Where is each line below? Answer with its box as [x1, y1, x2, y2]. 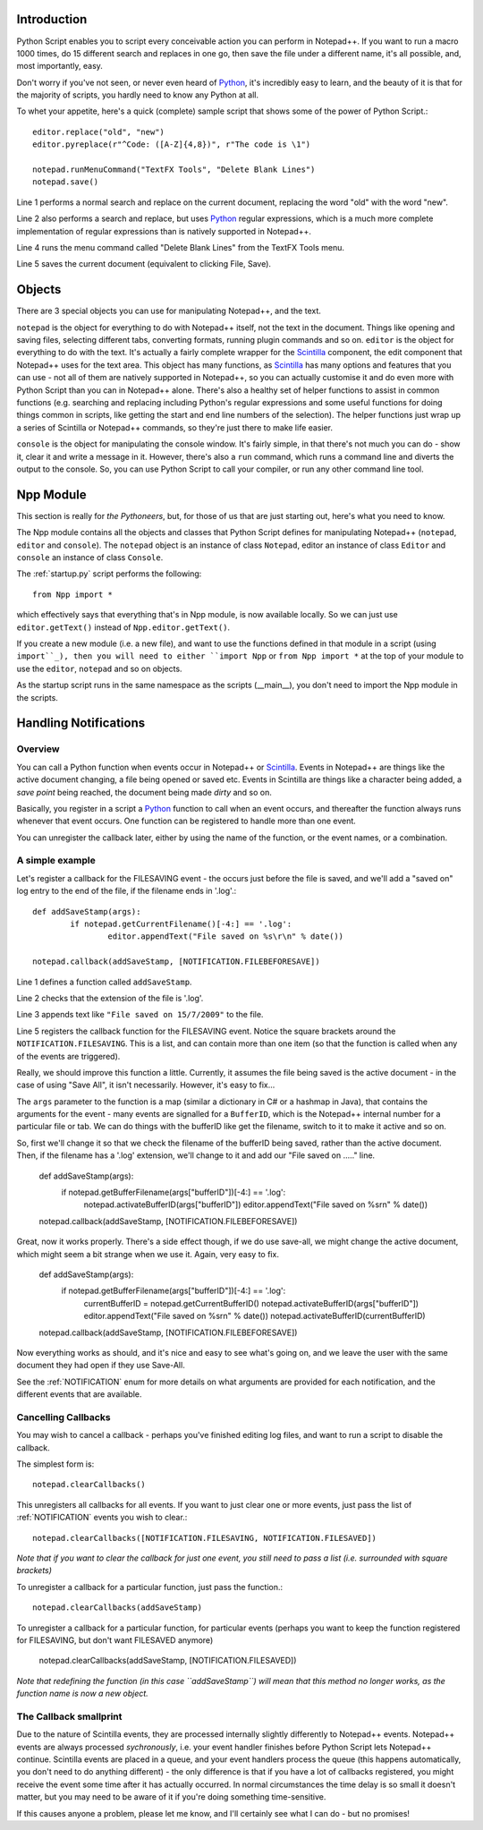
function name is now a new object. [16, 1688, 149, 1699]
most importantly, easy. [16, 61, 103, 72]
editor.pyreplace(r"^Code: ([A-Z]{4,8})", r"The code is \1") [32, 140, 311, 149]
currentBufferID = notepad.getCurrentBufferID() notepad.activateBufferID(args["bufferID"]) [83, 1298, 419, 1308]
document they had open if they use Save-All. [16, 1360, 185, 1371]
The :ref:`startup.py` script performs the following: [16, 568, 202, 579]
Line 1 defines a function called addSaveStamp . [16, 976, 192, 987]
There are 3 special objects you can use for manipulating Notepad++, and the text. [16, 305, 322, 317]
